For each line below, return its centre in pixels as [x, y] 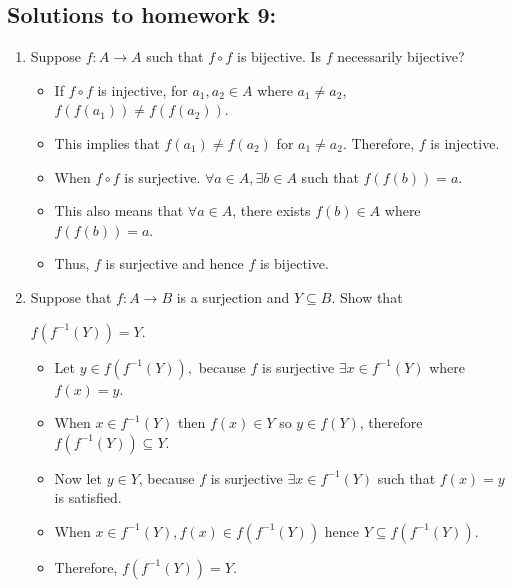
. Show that [367, 296]
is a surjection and [233, 296]
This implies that [107, 142]
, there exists [271, 210]
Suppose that [71, 296]
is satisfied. [88, 497]
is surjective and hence [174, 263]
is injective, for [142, 89]
